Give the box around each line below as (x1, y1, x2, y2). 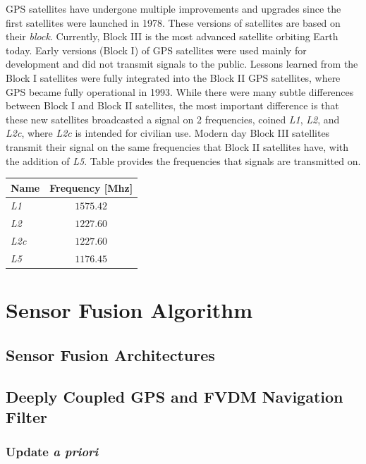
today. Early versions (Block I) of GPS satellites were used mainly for (6, 42, 307, 57)
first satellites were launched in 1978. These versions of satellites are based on (6, 15, 341, 30)
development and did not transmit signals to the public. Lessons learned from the (6, 56, 358, 71)
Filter (6, 406, 48, 428)
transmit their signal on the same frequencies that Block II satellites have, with (6, 139, 349, 154)
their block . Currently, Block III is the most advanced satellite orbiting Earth (6, 29, 338, 44)
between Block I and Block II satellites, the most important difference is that (6, 98, 339, 113)
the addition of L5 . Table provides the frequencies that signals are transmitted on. (6, 153, 361, 168)
